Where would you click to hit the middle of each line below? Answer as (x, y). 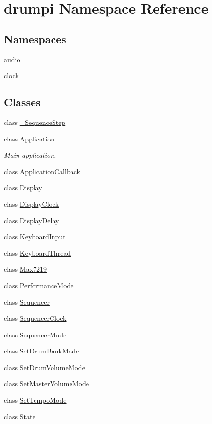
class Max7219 (26, 269)
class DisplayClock (32, 203)
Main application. (30, 155)
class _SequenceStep (35, 122)
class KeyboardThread (37, 253)
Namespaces (35, 39)
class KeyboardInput (35, 237)
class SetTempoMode (35, 400)
